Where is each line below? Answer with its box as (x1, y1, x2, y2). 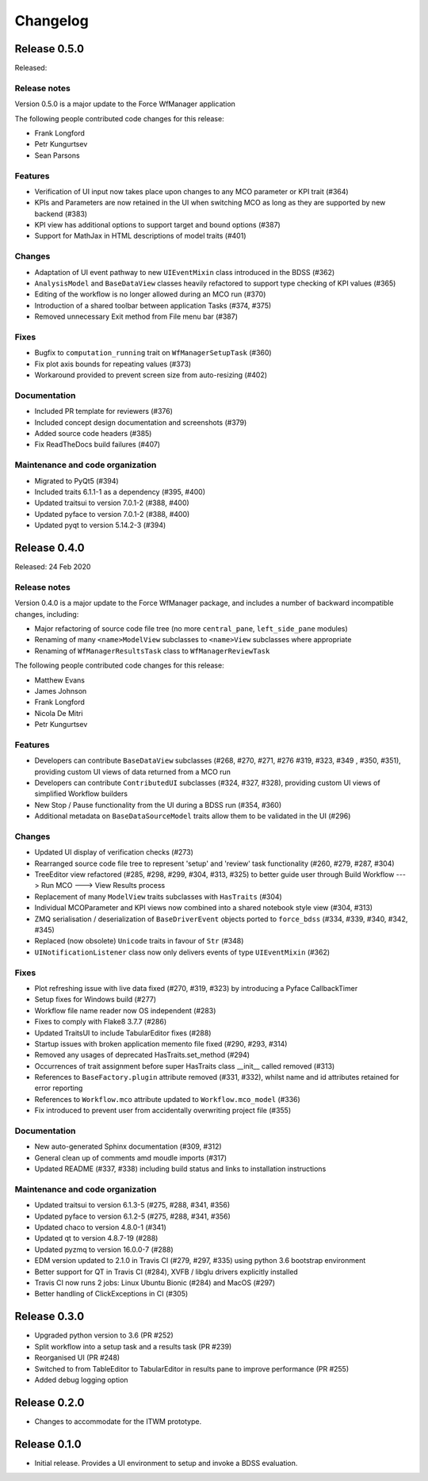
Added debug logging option (34, 1375, 128, 1384)
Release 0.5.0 (14, 42, 85, 55)
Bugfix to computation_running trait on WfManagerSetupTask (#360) (34, 348, 273, 358)
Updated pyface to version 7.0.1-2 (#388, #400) (34, 509, 190, 519)
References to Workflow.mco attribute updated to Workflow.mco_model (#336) (34, 1094, 300, 1104)
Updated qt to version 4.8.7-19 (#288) (34, 1234, 159, 1243)
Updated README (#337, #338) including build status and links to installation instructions (34, 1164, 327, 1173)
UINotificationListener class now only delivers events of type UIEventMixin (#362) (34, 947, 331, 957)
